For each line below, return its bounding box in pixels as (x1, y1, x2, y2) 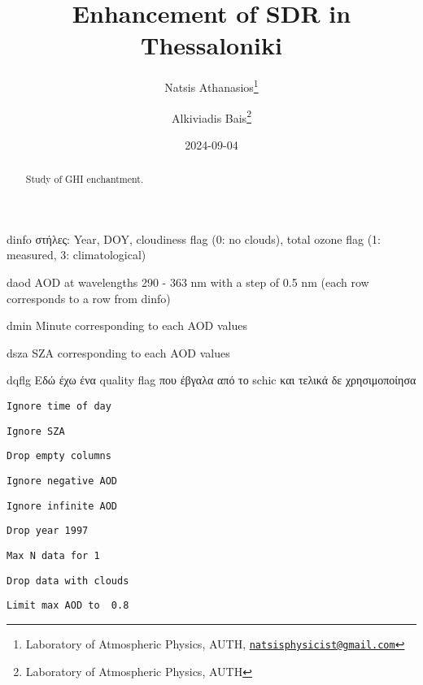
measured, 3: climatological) (7, 246, 146, 263)
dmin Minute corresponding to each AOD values (7, 317, 247, 334)
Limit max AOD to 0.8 (7, 600, 129, 612)
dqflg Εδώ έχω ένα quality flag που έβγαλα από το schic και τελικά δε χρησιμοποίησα (7, 371, 416, 388)
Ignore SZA (7, 425, 65, 437)
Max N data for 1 (7, 549, 100, 561)
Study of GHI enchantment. (25, 172, 144, 186)
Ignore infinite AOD (7, 500, 118, 512)
